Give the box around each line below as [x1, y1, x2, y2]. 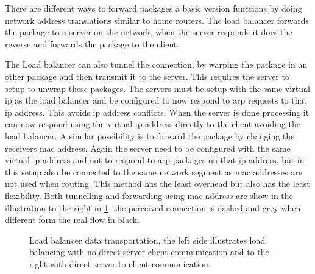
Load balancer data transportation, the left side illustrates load [29, 233, 266, 246]
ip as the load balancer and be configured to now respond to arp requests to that [5, 94, 307, 107]
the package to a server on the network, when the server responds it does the [5, 26, 292, 38]
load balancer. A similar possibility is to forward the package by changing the [5, 129, 295, 142]
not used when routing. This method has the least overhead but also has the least [5, 177, 310, 190]
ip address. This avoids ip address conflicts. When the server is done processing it [5, 105, 310, 118]
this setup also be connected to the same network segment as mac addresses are [5, 165, 302, 178]
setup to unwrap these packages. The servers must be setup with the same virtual [5, 82, 310, 94]
